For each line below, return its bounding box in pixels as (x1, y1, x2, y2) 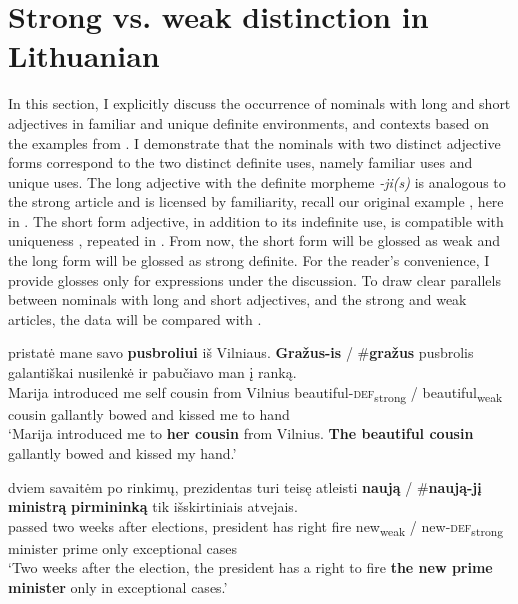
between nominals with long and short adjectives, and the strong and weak (8, 289, 467, 310)
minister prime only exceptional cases (8, 537, 237, 558)
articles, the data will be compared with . (8, 308, 262, 329)
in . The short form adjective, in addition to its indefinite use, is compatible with (8, 210, 504, 231)
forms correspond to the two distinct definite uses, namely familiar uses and (8, 152, 473, 173)
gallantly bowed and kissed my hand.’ (8, 442, 237, 463)
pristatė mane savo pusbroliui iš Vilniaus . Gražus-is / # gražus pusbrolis (8, 342, 474, 363)
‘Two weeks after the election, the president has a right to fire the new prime (8, 557, 493, 578)
